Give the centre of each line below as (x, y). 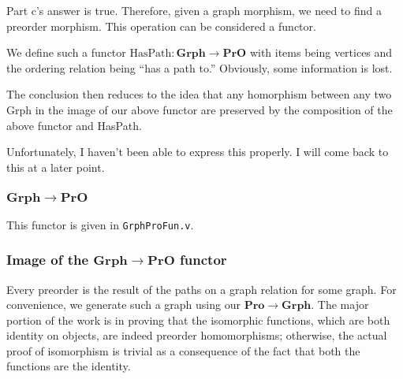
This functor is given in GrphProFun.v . (100, 224)
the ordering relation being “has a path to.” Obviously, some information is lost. (200, 67)
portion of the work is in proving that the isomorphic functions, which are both (198, 320)
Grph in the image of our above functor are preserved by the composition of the (200, 109)
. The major (340, 305)
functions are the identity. (69, 366)
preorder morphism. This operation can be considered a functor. (161, 26)
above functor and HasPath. (74, 125)
